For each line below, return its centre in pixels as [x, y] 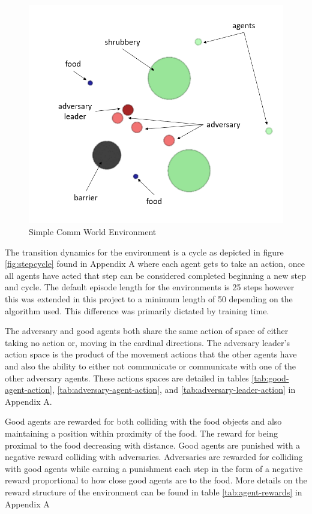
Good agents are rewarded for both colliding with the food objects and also [143, 421]
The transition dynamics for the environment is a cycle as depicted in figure [144, 252]
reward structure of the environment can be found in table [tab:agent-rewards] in [154, 492]
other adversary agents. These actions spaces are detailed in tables [127, 378]
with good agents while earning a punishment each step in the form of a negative [154, 468]
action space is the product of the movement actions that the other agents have [151, 354]
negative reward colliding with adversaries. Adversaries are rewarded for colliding [154, 457]
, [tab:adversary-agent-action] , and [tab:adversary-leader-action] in [174, 390]
